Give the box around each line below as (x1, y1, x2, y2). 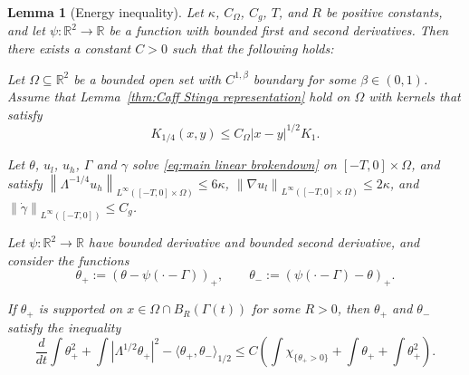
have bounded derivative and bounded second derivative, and (88, 233, 420, 252)
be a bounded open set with (73, 69, 222, 88)
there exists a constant (7, 39, 131, 58)
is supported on (38, 299, 123, 318)
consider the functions (7, 250, 129, 269)
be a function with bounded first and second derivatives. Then (109, 21, 449, 40)
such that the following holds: (171, 39, 334, 58)
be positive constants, (326, 3, 443, 21)
